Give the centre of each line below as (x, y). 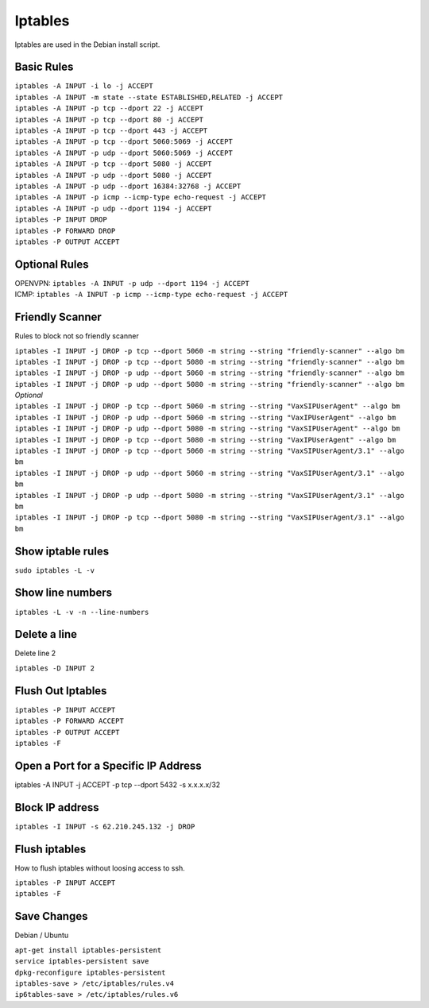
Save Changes (51, 916)
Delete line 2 (35, 653)
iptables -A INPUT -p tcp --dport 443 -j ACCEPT (111, 131)
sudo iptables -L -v (55, 570)
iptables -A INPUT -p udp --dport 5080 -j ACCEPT (113, 175)
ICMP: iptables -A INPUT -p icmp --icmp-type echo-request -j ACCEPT (151, 295)
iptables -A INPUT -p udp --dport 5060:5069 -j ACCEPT (124, 153)
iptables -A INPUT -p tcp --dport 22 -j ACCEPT (109, 108)
